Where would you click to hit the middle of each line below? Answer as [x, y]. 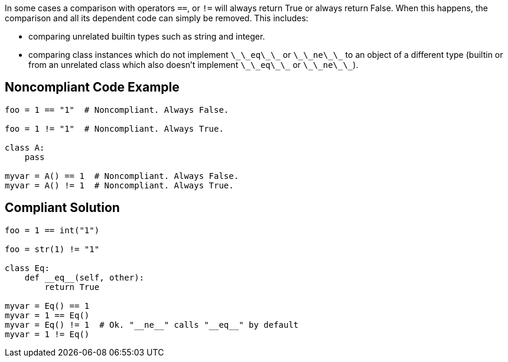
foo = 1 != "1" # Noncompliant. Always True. [114, 128]
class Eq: [27, 268]
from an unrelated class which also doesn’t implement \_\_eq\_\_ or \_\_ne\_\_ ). [193, 65]
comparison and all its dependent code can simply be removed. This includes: [157, 18]
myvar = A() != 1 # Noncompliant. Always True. [119, 185]
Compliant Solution [62, 208]
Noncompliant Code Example [92, 87]
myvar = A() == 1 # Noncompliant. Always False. [122, 176]
